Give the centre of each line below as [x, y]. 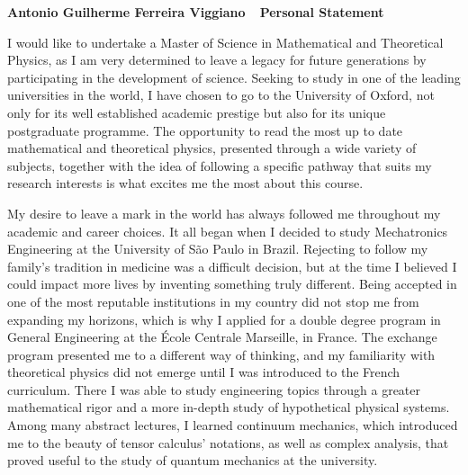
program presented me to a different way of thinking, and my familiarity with [221, 354]
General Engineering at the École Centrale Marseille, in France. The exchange [222, 337]
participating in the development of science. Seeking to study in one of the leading [234, 77]
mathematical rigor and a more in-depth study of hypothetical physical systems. [229, 407]
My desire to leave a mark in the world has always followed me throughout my [224, 213]
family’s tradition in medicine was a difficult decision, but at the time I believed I [232, 266]
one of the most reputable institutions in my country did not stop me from [213, 301]
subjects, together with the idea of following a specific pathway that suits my [220, 165]
